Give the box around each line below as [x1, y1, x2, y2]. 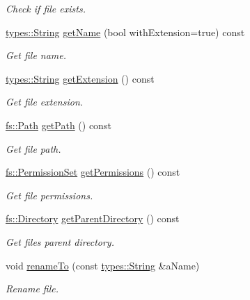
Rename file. [6, 281, 59, 296]
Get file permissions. [6, 187, 93, 202]
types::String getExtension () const [6, 71, 155, 85]
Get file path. [6, 141, 61, 156]
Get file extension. [6, 94, 84, 109]
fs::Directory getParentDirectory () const [6, 211, 180, 226]
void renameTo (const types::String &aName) [6, 258, 200, 272]
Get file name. [6, 48, 67, 62]
